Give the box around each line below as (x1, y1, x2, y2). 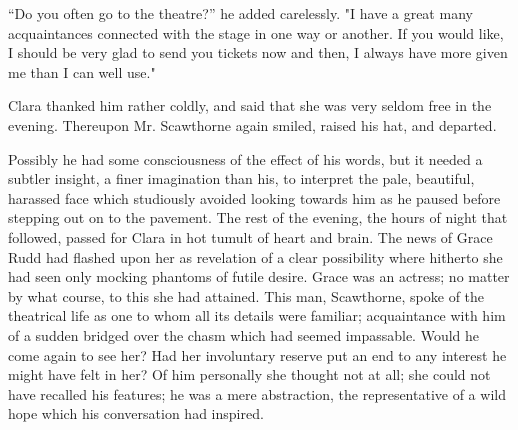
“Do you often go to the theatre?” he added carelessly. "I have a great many (8, 3, 473, 23)
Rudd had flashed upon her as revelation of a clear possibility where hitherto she (8, 246, 503, 267)
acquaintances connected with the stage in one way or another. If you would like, (8, 22, 504, 43)
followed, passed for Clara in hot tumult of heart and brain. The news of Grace (8, 226, 493, 247)
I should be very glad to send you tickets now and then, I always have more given (8, 42, 508, 63)
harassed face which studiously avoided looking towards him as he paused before (8, 187, 501, 208)
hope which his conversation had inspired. (8, 403, 264, 424)
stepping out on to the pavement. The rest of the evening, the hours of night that (8, 207, 508, 228)
